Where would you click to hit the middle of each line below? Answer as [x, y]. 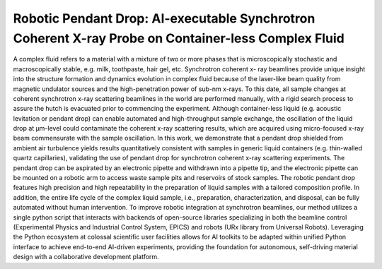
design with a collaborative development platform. [86, 257]
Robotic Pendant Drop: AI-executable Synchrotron [164, 18]
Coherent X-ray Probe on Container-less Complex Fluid [179, 38]
